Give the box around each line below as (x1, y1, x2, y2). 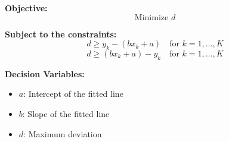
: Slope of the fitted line (22, 107, 110, 119)
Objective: (5, 2, 48, 14)
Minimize (134, 13, 169, 22)
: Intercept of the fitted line (23, 87, 123, 100)
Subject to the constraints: (5, 27, 117, 40)
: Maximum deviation (23, 127, 102, 140)
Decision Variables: (5, 67, 85, 80)
